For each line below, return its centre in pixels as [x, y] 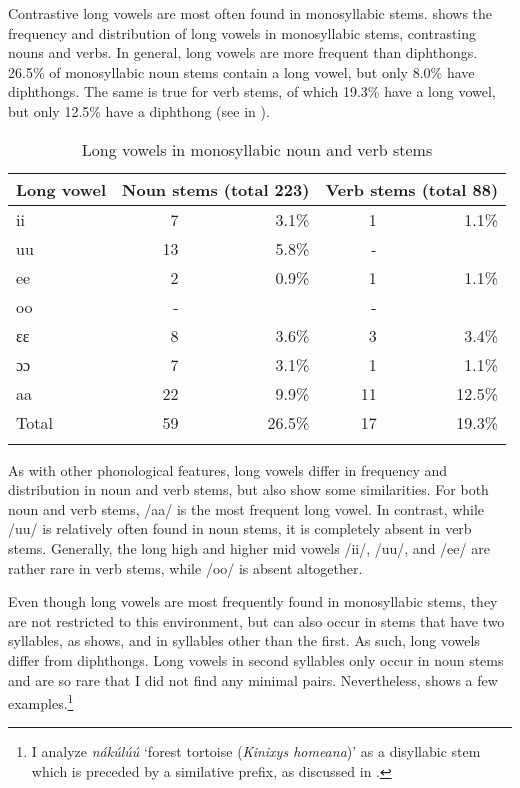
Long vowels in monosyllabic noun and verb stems [257, 149]
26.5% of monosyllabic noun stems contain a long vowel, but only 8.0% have [241, 71]
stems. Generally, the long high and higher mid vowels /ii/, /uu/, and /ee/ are [249, 547]
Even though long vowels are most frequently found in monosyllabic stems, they [253, 601]
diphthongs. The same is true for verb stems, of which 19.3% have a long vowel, [252, 91]
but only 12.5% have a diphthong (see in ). [139, 110]
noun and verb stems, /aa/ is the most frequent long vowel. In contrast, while [246, 508]
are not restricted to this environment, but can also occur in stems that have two [256, 620]
